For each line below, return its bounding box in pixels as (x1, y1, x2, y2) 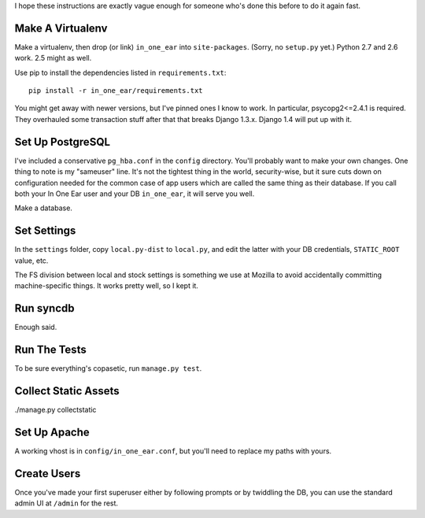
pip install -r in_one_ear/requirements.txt (28, 87, 204, 95)
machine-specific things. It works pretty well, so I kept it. (14, 281, 198, 290)
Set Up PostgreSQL (14, 135, 110, 149)
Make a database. (14, 203, 72, 213)
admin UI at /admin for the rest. (14, 498, 118, 508)
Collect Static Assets (14, 384, 120, 398)
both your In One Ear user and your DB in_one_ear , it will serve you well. (14, 189, 255, 198)
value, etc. (14, 256, 49, 265)
